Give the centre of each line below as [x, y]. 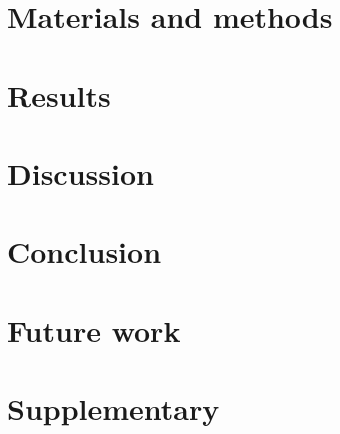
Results [59, 94]
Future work [94, 329]
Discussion [80, 172]
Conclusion [84, 251]
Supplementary [113, 408]
